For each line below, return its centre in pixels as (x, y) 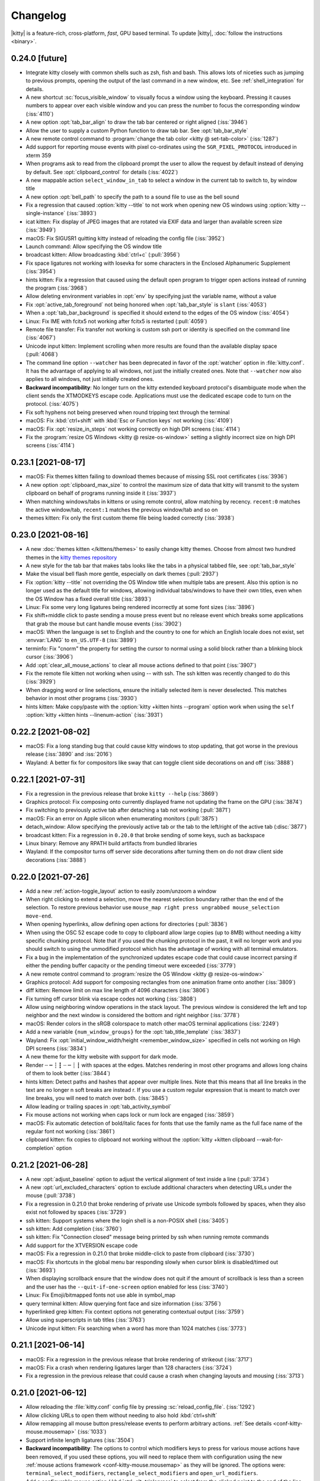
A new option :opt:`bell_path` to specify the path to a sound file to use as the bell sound (132, 197)
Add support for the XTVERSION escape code (82, 1245)
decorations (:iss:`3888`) (56, 860)
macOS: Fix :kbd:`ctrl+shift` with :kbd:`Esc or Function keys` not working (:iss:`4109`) (129, 421)
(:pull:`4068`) (42, 354)
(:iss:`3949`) (41, 230)
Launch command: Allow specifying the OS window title (94, 246)
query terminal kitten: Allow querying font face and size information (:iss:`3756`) (124, 1303)
